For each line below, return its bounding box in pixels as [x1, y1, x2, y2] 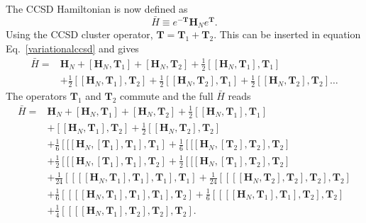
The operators [6, 88, 67, 103]
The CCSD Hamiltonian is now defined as [6, 1, 188, 16]
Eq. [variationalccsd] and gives [6, 40, 139, 55]
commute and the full [120, 88, 213, 103]
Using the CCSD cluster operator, [6, 27, 153, 42]
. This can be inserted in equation [213, 27, 361, 42]
